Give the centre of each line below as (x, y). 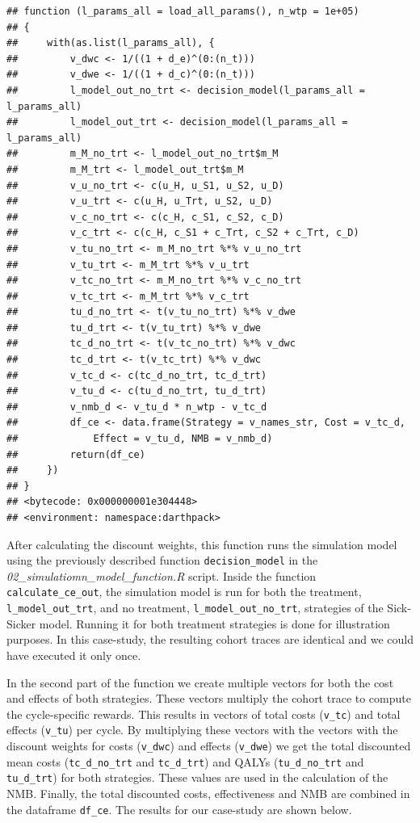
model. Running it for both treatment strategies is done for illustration (214, 623)
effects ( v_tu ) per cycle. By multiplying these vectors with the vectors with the (202, 730)
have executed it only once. (74, 655)
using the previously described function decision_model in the (162, 560)
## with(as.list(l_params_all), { (111, 43)
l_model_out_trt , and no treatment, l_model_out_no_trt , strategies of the (195, 608)
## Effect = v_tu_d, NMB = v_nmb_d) (140, 439)
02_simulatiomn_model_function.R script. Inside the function (162, 575)
